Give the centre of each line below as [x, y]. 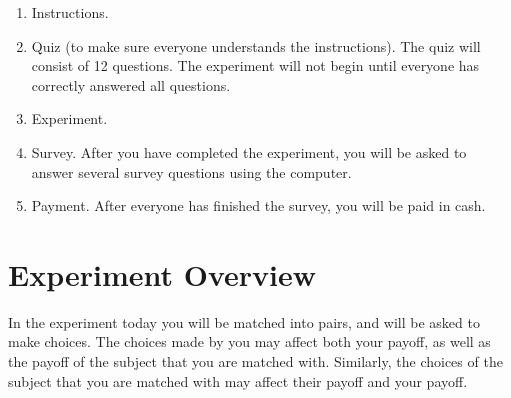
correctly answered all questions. [131, 84]
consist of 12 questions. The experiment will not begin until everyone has [255, 65]
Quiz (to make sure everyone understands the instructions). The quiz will [256, 45]
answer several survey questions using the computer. [191, 171]
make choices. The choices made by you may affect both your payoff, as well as [249, 341]
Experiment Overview [162, 273]
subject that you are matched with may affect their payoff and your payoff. [238, 380]
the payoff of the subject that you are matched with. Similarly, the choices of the [255, 361]
